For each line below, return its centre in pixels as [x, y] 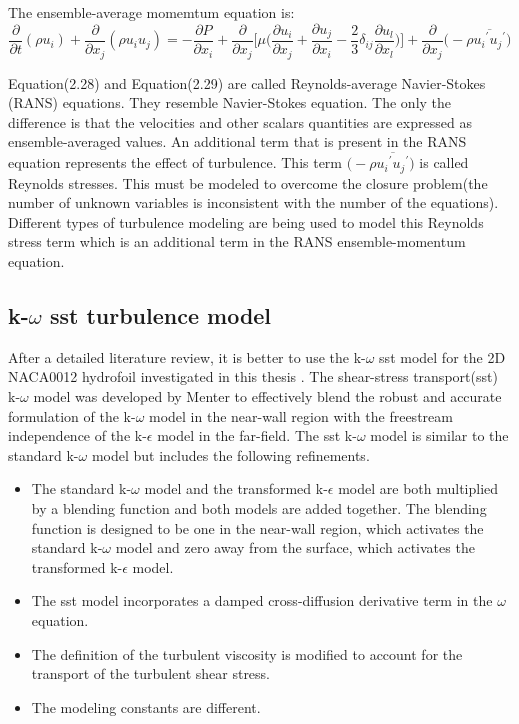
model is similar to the [439, 435]
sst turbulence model [160, 315]
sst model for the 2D [442, 356]
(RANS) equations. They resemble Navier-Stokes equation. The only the [230, 102]
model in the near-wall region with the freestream [301, 415]
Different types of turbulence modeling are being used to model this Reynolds [246, 221]
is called [444, 162]
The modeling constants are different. [146, 706]
